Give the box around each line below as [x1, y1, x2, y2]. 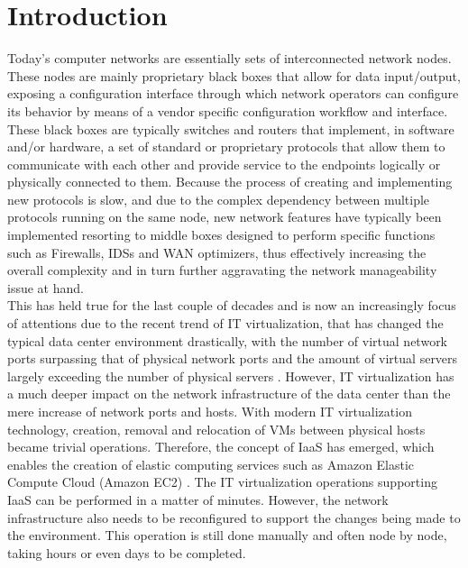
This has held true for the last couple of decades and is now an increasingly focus [7, 296, 456, 315]
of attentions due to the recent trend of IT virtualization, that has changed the [7, 314, 444, 333]
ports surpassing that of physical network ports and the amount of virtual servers [7, 349, 458, 368]
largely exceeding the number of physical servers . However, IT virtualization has [7, 366, 454, 385]
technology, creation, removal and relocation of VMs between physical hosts [7, 419, 426, 438]
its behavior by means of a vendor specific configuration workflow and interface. [7, 101, 448, 120]
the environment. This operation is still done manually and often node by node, [7, 526, 447, 545]
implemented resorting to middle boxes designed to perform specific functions [7, 225, 436, 244]
